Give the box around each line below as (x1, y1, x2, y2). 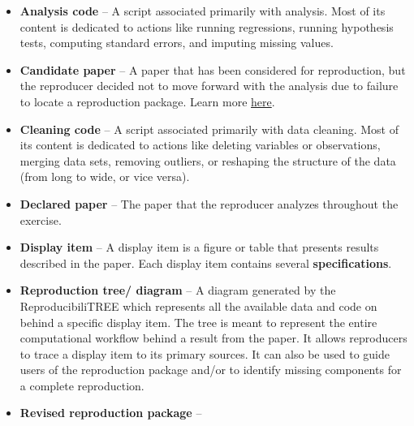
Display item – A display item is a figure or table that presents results (19, 239, 379, 256)
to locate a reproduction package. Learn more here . (19, 93, 275, 110)
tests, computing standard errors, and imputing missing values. (19, 34, 334, 51)
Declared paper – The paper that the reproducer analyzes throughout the (19, 195, 399, 212)
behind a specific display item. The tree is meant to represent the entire (19, 313, 377, 330)
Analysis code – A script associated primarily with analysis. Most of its (19, 2, 386, 19)
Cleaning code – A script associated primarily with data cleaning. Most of (19, 120, 399, 137)
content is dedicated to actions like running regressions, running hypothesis (19, 18, 394, 35)
